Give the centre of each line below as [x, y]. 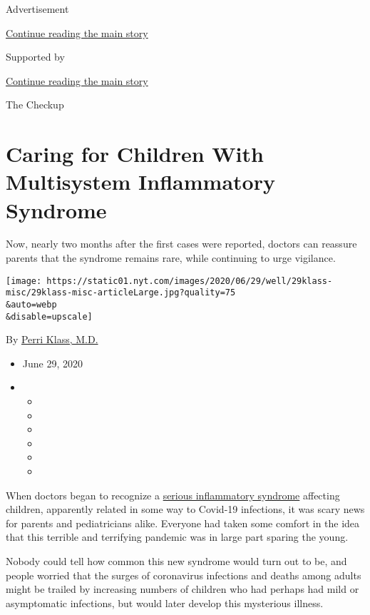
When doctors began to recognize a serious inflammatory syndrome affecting [173, 495]
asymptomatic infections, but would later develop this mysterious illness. [165, 603]
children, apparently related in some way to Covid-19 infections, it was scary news [185, 509]
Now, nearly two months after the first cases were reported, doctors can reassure [181, 244]
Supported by [35, 57]
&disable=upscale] [49, 316]
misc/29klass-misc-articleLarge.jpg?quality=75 [121, 293]
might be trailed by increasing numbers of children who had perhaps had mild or [183, 589]
